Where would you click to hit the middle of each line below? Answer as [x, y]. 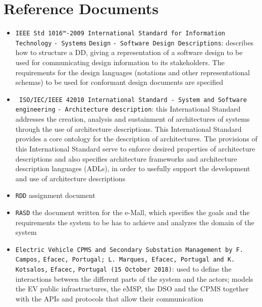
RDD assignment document [55, 195]
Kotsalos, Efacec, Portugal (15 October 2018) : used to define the [123, 269]
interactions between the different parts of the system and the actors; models [134, 278]
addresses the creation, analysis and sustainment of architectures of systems [133, 119]
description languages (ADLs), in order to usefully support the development [133, 168]
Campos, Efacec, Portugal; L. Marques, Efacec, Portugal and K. [125, 260]
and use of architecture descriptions [70, 178]
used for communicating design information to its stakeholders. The [120, 62]
